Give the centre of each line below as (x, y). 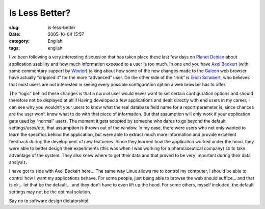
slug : (14, 27)
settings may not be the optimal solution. (50, 192)
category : (19, 41)
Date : (15, 34)
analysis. (18, 162)
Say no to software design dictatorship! (49, 201)
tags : (14, 48)
